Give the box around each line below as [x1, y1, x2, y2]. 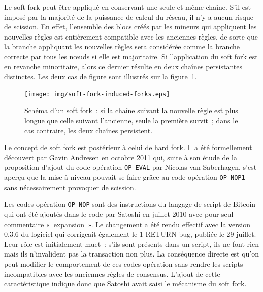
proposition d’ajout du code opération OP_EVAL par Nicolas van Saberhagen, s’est [4, 162, 257, 172]
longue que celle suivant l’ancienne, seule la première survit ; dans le [24, 115, 238, 125]
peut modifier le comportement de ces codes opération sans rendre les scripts [4, 258, 243, 269]
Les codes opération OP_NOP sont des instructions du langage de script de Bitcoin [4, 199, 256, 209]
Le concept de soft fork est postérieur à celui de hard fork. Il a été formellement [4, 142, 252, 153]
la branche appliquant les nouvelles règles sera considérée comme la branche [4, 41, 240, 52]
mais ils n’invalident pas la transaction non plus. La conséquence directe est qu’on [4, 248, 259, 259]
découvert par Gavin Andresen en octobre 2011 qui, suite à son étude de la [4, 152, 237, 162]
